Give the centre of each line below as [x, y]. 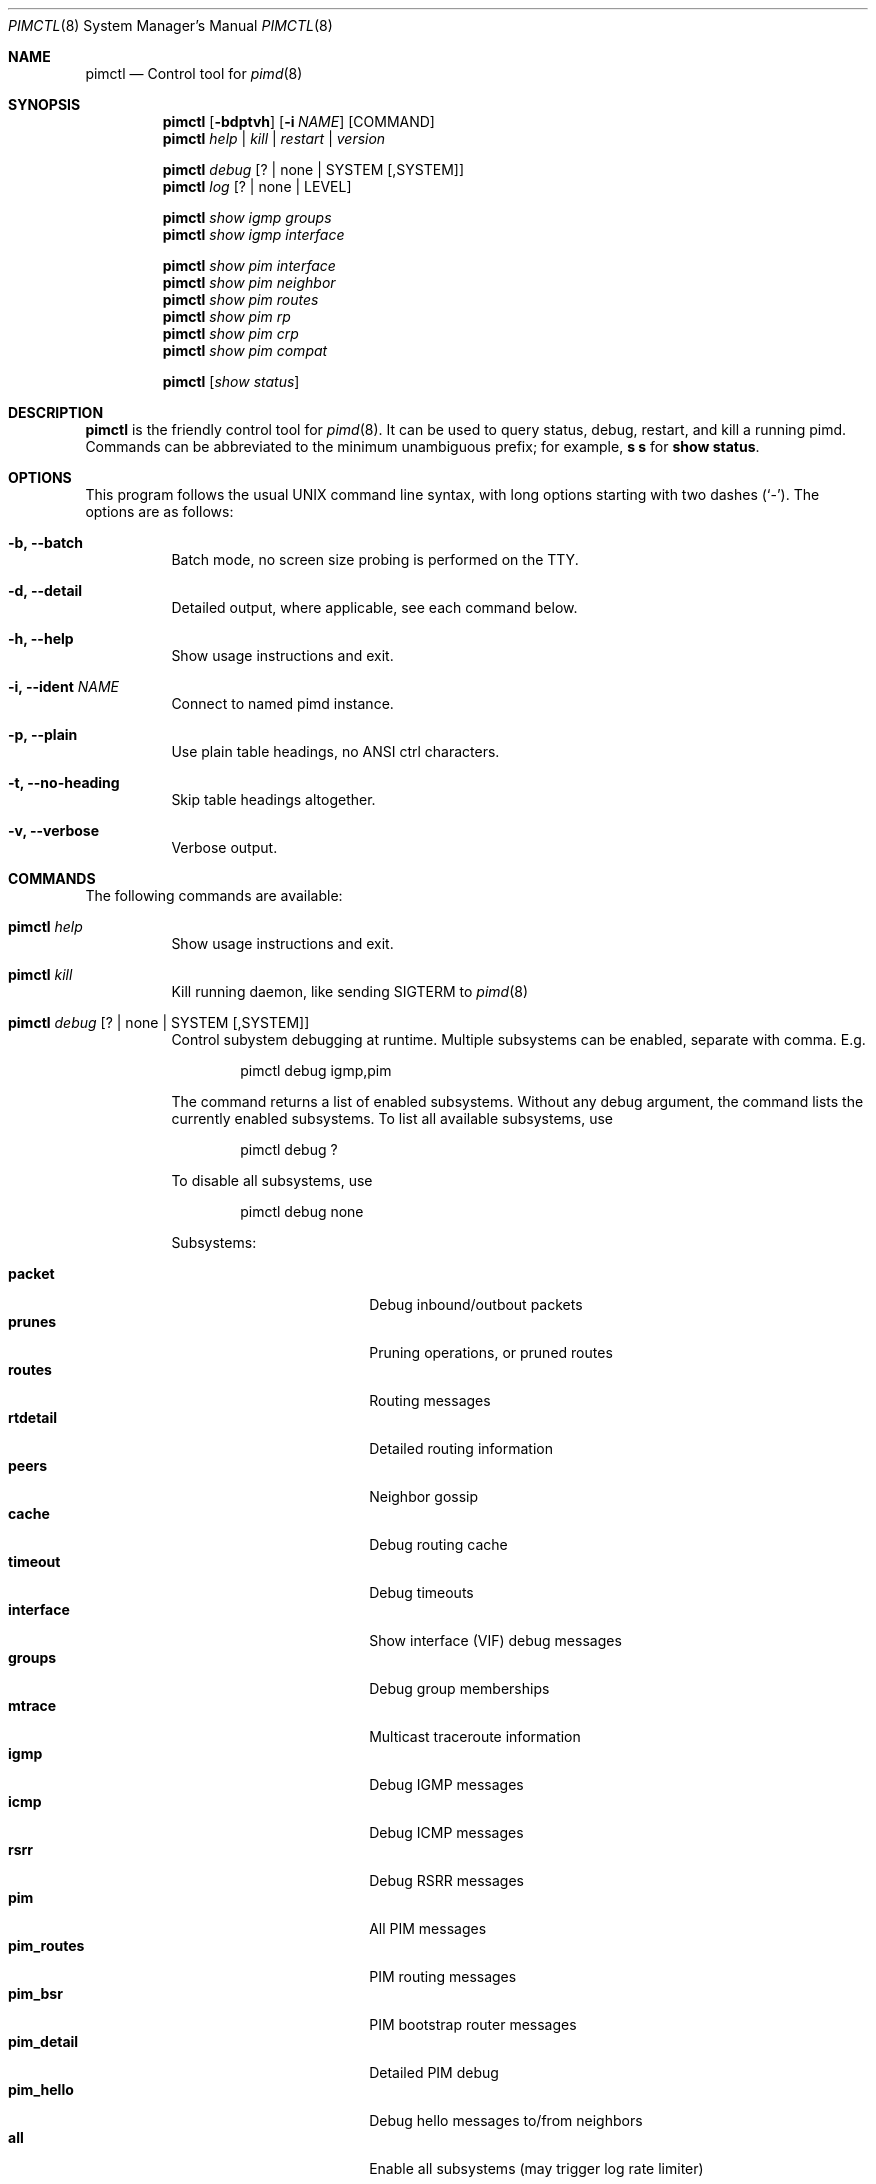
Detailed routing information [461, 1448]
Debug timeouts [421, 1592]
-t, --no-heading [64, 782]
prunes [32, 1321]
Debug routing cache [438, 1544]
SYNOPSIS [44, 104]
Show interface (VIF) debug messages [495, 1640]
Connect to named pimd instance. [282, 703]
